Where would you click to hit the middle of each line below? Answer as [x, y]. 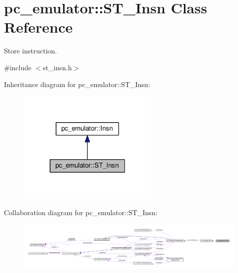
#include [18, 67]
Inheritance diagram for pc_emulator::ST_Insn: [77, 84]
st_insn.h [57, 67]
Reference [38, 27]
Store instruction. [30, 51]
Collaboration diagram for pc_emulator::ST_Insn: [81, 212]
